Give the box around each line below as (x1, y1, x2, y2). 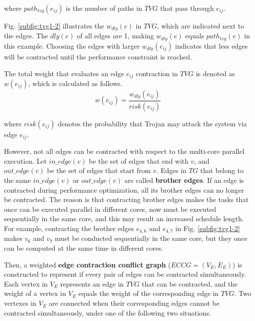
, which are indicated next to (157, 21, 244, 30)
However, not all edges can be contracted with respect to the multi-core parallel (4, 146, 245, 156)
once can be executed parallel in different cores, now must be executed (4, 204, 217, 214)
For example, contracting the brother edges (4, 223, 134, 233)
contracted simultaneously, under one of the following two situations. (4, 307, 211, 318)
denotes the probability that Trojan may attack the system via (58, 118, 247, 128)
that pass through (160, 3, 214, 13)
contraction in (135, 68, 178, 78)
